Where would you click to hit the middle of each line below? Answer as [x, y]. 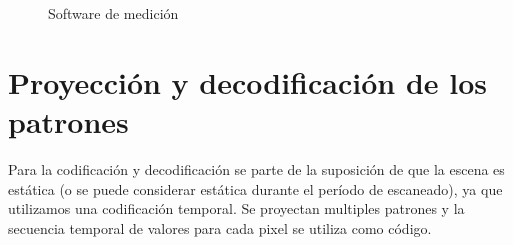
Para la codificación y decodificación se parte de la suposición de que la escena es [256, 168]
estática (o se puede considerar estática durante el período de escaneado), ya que [255, 188]
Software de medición [113, 13]
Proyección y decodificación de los [248, 81]
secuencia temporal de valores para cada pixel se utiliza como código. [220, 227]
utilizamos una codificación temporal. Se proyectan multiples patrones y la [236, 208]
